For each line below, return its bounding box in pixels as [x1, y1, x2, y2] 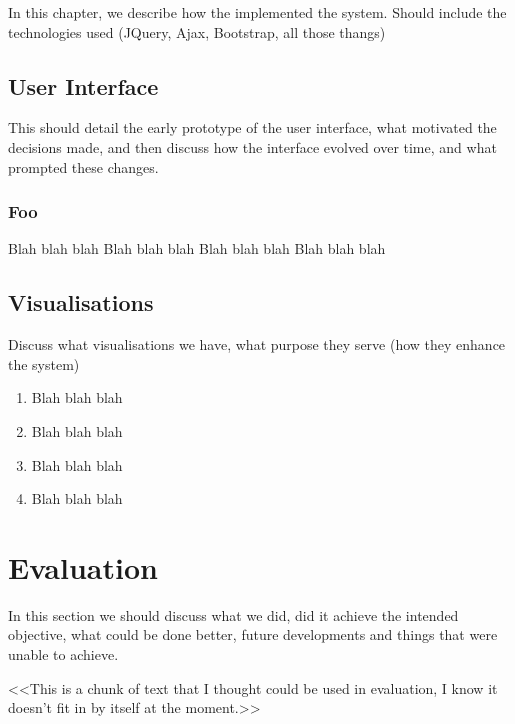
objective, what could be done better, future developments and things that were [8, 624, 498, 645]
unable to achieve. [8, 644, 119, 665]
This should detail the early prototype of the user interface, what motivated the [8, 117, 497, 138]
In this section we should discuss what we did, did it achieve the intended [8, 604, 459, 625]
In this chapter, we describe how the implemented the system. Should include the [8, 2, 507, 22]
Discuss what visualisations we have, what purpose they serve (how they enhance [8, 334, 506, 355]
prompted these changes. [8, 156, 159, 177]
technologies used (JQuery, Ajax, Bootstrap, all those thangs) [8, 21, 386, 42]
